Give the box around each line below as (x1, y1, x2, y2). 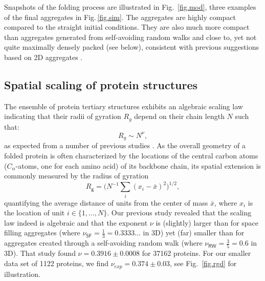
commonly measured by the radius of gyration (4, 170, 149, 181)
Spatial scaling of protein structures (4, 76, 198, 92)
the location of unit (4, 207, 65, 218)
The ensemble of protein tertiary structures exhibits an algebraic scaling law (4, 101, 243, 111)
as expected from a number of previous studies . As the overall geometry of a (4, 140, 246, 151)
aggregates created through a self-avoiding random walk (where (4, 237, 203, 248)
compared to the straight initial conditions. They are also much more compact (4, 22, 250, 32)
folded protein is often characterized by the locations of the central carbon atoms (4, 150, 258, 160)
